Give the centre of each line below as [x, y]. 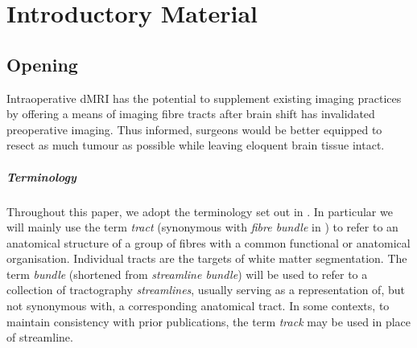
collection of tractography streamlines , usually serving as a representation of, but [206, 290]
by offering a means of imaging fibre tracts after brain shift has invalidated [191, 114]
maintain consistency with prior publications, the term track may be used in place [209, 321]
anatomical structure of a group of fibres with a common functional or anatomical [208, 242]
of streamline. [40, 337]
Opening [42, 64]
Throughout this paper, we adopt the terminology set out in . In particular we [200, 211]
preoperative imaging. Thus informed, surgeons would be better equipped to [194, 129]
